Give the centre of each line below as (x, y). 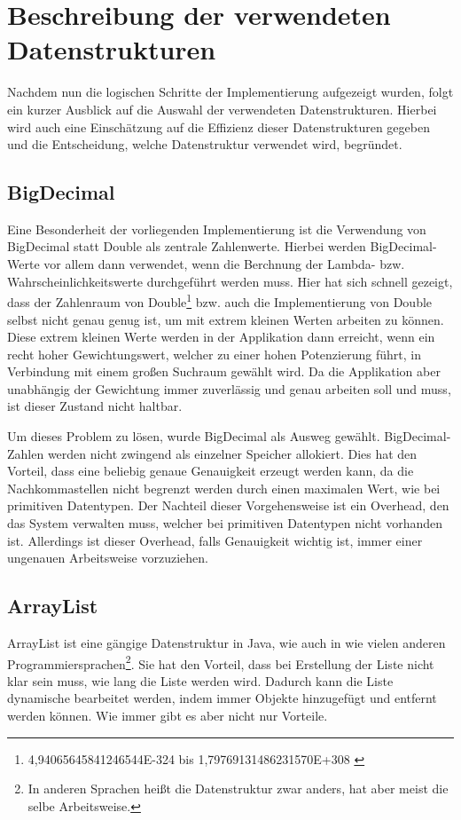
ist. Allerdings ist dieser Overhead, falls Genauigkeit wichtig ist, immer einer (215, 540)
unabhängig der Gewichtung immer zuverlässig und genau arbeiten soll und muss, (229, 388)
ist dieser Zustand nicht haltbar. (95, 406)
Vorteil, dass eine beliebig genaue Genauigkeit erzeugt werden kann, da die (211, 471)
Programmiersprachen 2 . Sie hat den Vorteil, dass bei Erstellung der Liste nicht (221, 662)
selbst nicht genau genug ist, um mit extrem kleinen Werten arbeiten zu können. (226, 319)
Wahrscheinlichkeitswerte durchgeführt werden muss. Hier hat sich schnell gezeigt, (230, 281)
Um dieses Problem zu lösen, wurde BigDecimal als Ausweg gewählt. (194, 436)
